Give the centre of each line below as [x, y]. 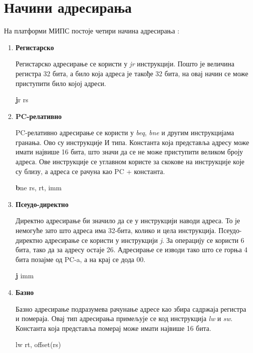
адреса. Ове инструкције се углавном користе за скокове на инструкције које [130, 162]
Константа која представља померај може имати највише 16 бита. [113, 328]
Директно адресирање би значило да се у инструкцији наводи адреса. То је [128, 221]
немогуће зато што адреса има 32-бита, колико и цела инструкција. [116, 230]
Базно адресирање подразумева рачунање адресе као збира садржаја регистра [131, 309]
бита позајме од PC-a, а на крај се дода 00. [80, 259]
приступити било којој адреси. [61, 83]
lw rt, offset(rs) [38, 344]
